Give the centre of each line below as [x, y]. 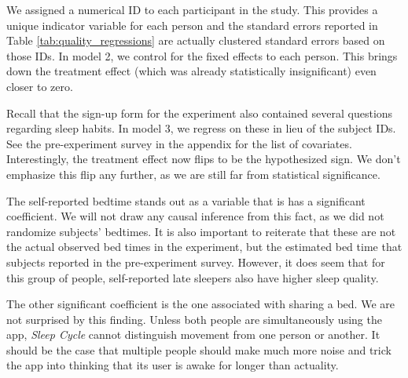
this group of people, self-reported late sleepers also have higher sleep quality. [193, 277]
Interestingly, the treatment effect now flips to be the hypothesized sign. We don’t [204, 159]
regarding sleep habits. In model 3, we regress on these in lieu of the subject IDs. [201, 128]
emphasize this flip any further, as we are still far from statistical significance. [193, 174]
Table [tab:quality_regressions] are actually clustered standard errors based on [196, 40]
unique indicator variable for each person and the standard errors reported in [192, 25]
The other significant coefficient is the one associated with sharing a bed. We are [200, 304]
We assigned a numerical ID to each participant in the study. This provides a [192, 9]
